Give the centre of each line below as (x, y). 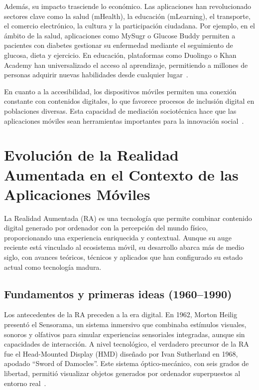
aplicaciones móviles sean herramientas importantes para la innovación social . (124, 120)
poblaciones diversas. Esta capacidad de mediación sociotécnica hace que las (120, 110)
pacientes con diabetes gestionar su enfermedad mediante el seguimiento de (119, 45)
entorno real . (25, 383)
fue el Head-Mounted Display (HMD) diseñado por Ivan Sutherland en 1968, (121, 353)
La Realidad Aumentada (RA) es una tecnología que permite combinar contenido (128, 218)
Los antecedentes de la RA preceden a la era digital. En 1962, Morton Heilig (121, 314)
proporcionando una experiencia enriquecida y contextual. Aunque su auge (118, 237)
